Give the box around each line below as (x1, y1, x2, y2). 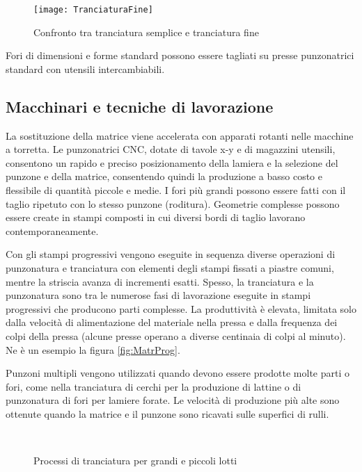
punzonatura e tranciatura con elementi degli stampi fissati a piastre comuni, (6, 260, 334, 275)
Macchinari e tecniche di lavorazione (6, 95, 274, 117)
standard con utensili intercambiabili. (6, 61, 165, 76)
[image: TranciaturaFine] (33, 5, 153, 15)
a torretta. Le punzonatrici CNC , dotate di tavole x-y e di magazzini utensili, (6, 142, 336, 156)
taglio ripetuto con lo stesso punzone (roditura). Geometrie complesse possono (6, 196, 340, 211)
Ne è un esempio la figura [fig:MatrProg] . (6, 342, 180, 357)
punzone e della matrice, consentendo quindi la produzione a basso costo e (6, 169, 322, 184)
